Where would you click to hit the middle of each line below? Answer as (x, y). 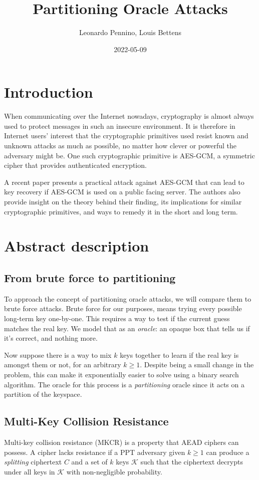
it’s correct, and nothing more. (51, 338)
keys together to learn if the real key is (179, 354)
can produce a (228, 452)
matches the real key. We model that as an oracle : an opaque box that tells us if (127, 328)
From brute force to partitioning (90, 277)
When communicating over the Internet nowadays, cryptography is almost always (129, 116)
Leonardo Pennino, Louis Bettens (130, 32)
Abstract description (77, 246)
